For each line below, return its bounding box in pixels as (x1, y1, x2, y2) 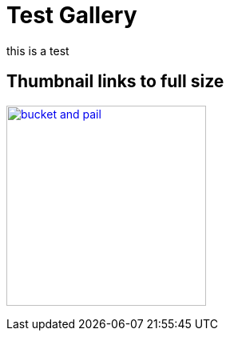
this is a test (6, 43, 69, 58)
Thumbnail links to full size (6, 71, 224, 92)
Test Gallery (6, 2, 137, 29)
